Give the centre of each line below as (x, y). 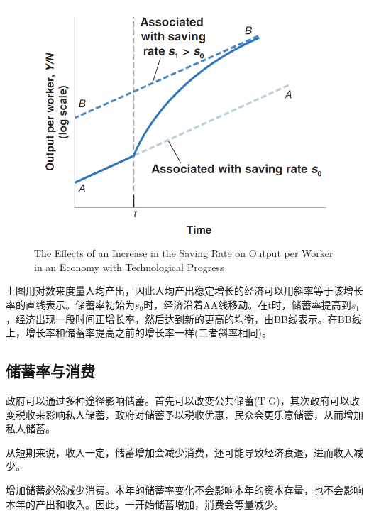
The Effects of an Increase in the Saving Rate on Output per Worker (184, 253)
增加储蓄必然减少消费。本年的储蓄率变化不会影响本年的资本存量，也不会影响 (184, 489)
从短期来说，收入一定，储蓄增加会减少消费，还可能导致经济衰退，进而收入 (180, 452)
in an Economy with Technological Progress (129, 267)
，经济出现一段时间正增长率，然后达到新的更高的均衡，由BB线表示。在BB (179, 318)
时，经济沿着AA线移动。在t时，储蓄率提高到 (247, 305)
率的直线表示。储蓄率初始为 (70, 305)
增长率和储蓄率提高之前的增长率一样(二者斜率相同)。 (148, 333)
